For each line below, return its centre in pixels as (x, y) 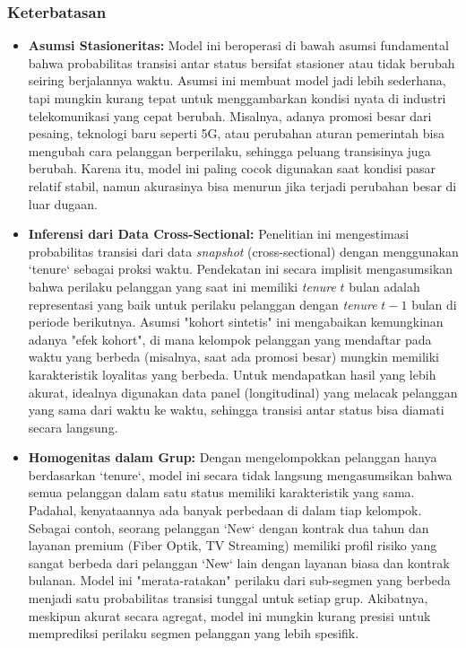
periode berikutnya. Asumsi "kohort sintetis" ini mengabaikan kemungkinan (236, 322)
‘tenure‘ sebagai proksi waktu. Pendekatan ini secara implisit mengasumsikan (241, 269)
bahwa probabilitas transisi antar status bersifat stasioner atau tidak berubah (242, 62)
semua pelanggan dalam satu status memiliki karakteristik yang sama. (221, 492)
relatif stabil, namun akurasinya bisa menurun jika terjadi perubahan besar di (242, 185)
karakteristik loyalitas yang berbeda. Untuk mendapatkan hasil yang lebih (232, 374)
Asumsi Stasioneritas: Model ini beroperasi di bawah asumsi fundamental (238, 45)
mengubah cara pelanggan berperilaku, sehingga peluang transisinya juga (229, 150)
